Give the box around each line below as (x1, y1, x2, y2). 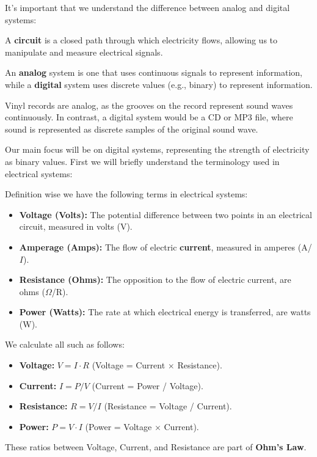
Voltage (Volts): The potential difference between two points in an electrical (19, 208, 312, 221)
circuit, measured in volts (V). (19, 220, 133, 233)
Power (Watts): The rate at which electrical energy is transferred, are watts (19, 305, 311, 318)
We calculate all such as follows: (5, 338, 125, 351)
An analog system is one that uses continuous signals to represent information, (5, 66, 302, 79)
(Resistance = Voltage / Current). (104, 400, 232, 412)
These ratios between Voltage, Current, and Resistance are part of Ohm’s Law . (5, 441, 307, 453)
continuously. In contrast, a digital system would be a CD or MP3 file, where (5, 111, 293, 123)
